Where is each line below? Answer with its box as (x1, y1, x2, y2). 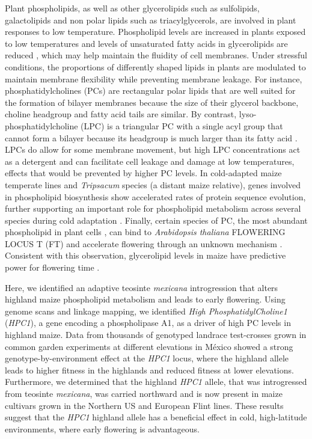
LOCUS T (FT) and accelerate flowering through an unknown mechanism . (5, 237, 283, 250)
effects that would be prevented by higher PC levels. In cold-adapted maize (5, 167, 282, 179)
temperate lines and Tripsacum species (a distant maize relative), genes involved (5, 178, 301, 191)
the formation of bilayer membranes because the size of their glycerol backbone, (5, 96, 299, 108)
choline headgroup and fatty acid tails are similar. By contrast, (5, 108, 237, 120)
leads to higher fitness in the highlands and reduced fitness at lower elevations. (5, 363, 294, 376)
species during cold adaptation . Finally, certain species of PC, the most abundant (5, 213, 308, 226)
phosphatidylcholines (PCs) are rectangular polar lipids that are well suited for (5, 84, 296, 97)
